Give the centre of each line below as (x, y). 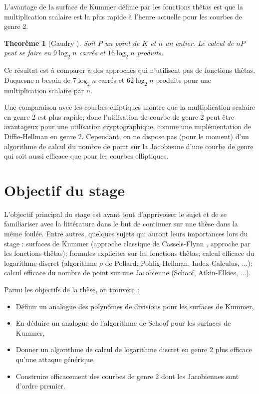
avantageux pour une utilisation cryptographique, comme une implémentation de (128, 126)
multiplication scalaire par (44, 90)
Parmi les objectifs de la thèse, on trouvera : (72, 289)
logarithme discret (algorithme (51, 263)
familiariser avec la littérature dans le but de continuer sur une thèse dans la (121, 224)
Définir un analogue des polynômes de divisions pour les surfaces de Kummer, (135, 306)
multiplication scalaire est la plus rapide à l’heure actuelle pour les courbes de (123, 16)
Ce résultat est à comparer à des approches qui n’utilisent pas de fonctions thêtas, (129, 70)
